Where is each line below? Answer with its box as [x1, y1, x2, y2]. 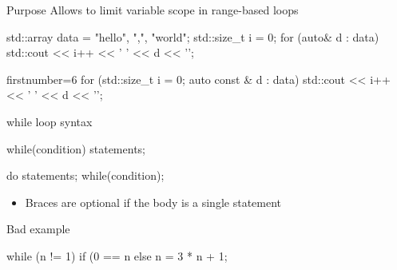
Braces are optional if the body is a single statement [25, 193, 282, 210]
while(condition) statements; [6, 140, 145, 157]
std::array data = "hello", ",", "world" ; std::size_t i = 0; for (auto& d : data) [6, 28, 379, 45]
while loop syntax [6, 113, 93, 129]
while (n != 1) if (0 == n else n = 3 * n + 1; [6, 247, 228, 264]
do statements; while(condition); [6, 167, 165, 184]
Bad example [6, 220, 70, 237]
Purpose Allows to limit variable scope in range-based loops [6, 2, 299, 18]
